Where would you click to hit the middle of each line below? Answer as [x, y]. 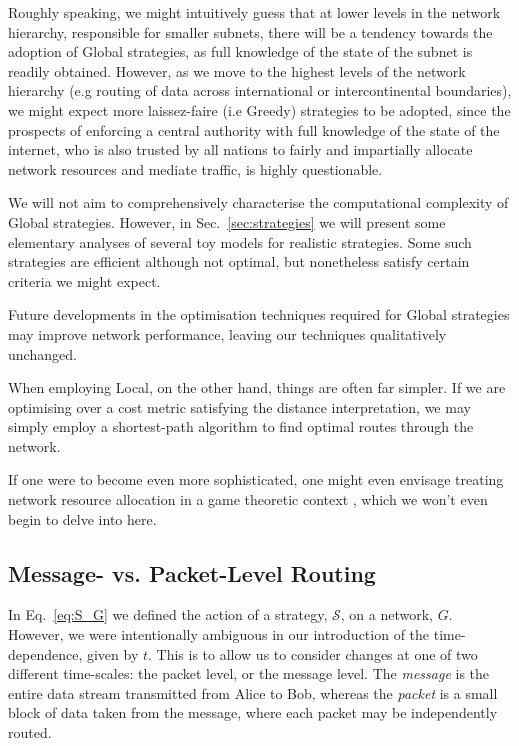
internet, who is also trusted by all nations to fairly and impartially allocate [240, 149]
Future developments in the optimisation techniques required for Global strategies [259, 314]
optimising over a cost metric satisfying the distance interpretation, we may [239, 406]
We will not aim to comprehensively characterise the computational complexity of [258, 202]
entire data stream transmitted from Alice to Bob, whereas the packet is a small [253, 692]
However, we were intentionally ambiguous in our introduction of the [219, 634]
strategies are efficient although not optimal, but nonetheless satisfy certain [239, 261]
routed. [30, 732]
